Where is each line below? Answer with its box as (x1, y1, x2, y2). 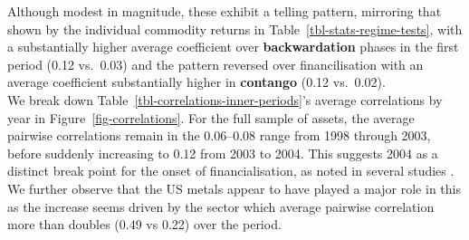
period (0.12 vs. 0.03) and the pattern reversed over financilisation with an (7, 54, 424, 73)
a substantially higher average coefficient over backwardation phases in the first (7, 37, 459, 56)
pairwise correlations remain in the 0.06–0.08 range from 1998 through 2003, (7, 126, 431, 145)
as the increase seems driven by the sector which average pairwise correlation (7, 197, 435, 216)
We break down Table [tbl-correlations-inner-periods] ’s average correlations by (7, 90, 443, 109)
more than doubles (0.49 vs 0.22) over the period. (7, 215, 282, 234)
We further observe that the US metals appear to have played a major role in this (7, 178, 461, 197)
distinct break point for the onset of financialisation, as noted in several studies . (7, 161, 455, 180)
